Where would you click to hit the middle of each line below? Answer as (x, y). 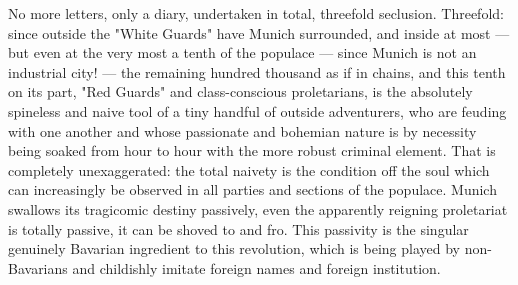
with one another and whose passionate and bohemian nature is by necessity (242, 130)
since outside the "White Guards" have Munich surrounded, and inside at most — (259, 32)
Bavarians (38, 267)
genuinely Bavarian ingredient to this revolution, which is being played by (234, 248)
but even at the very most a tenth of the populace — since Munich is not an (242, 52)
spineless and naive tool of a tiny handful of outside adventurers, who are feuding (257, 110)
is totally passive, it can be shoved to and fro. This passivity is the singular (238, 228)
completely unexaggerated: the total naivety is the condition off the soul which (249, 169)
